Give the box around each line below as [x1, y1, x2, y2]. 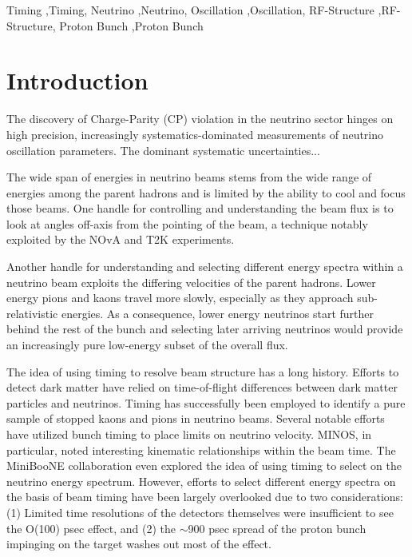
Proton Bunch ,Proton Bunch [59, 17, 204, 34]
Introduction [6, 64, 149, 97]
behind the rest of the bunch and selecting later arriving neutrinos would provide [6, 320, 403, 337]
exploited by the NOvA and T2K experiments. [6, 231, 235, 248]
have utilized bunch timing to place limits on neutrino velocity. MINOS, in [6, 426, 372, 442]
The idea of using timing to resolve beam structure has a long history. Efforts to [6, 363, 399, 380]
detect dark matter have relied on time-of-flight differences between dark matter [6, 379, 398, 396]
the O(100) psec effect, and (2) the [6, 519, 176, 536]
